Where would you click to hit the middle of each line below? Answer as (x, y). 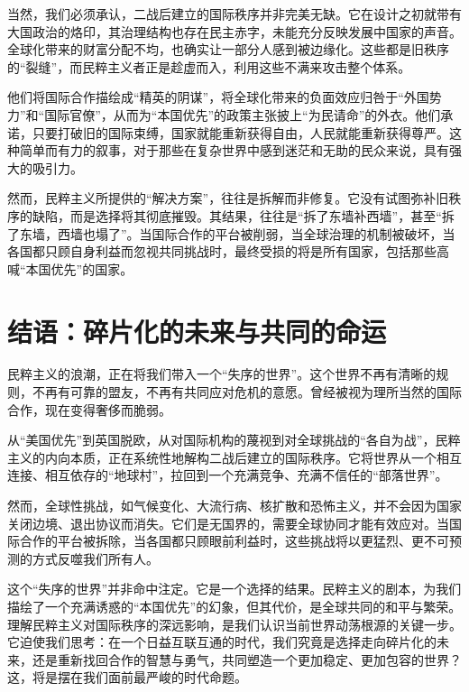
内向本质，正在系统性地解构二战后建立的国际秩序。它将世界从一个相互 (253, 457)
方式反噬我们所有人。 (95, 558)
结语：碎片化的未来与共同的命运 (197, 331)
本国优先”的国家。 (79, 268)
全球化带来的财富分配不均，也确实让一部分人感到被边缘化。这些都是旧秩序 (228, 49)
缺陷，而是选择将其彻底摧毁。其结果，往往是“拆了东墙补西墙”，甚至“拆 (243, 215)
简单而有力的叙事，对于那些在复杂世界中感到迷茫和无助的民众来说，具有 (234, 150)
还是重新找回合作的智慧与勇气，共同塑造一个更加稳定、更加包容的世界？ (247, 659)
